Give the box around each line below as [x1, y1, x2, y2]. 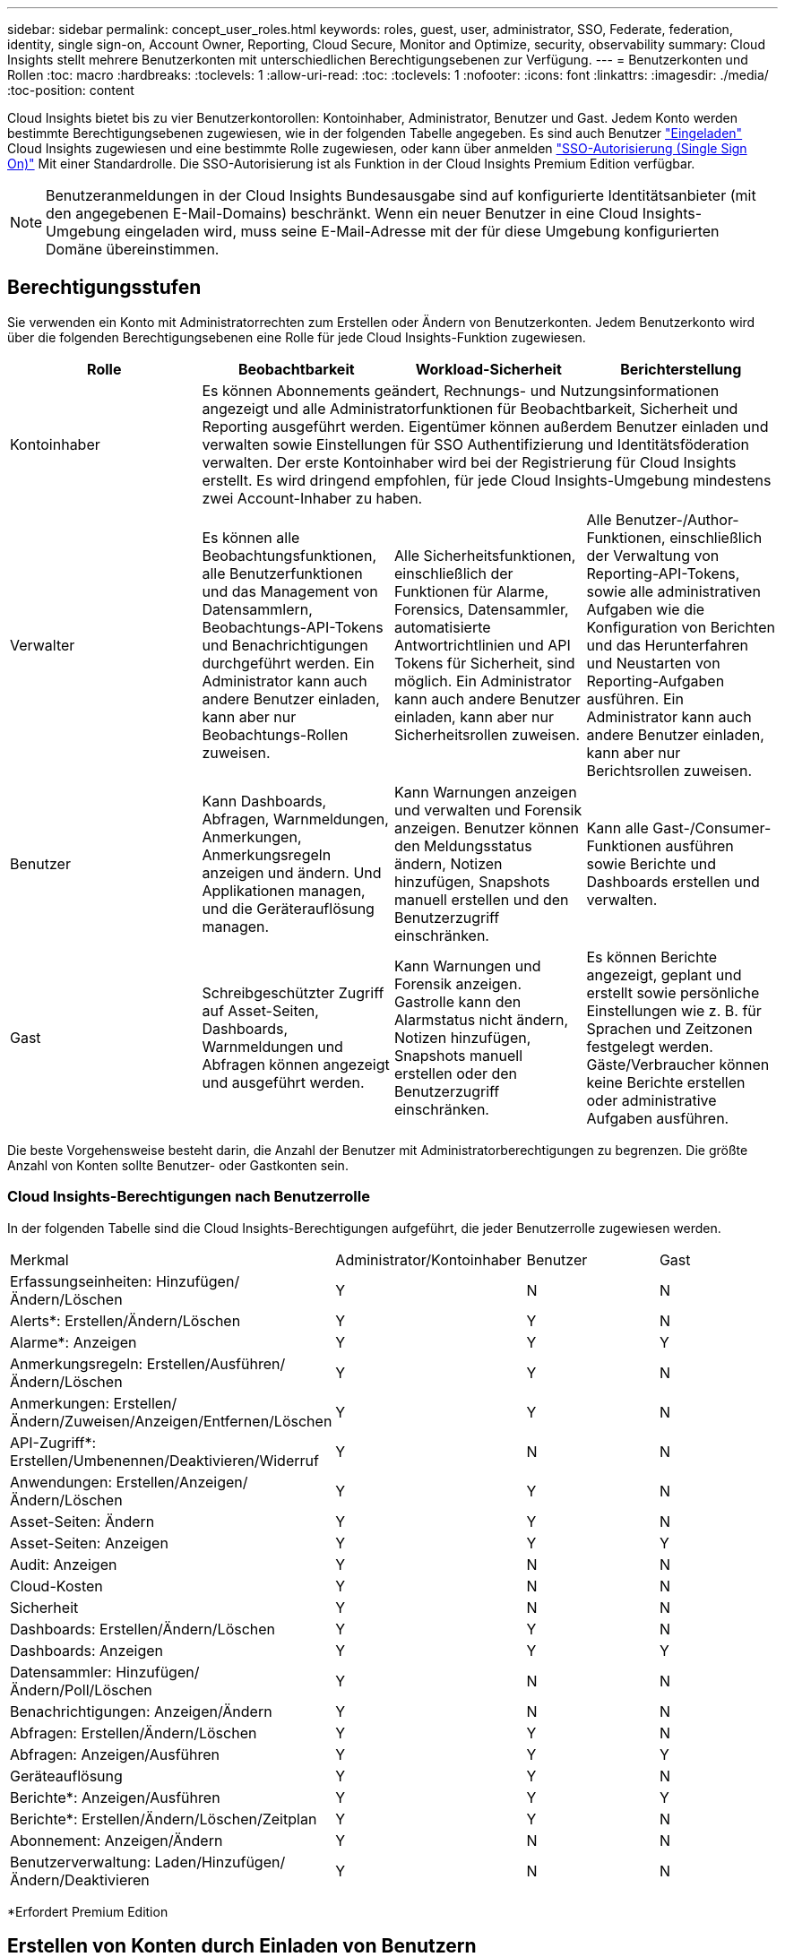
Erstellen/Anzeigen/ [116, 1472, 248, 1491]
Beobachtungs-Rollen [202, 725, 349, 744]
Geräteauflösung [10, 1766, 123, 1785]
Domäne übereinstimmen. [46, 240, 220, 258]
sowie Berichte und [586, 854, 717, 873]
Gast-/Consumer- [652, 818, 772, 837]
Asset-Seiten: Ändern [10, 1512, 155, 1530]
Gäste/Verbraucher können [586, 1055, 770, 1073]
